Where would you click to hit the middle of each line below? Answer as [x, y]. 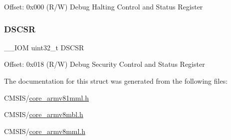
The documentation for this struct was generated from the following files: [116, 81]
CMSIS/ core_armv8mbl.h [44, 114]
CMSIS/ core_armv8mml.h [45, 131]
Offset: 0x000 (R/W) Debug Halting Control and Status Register [104, 6]
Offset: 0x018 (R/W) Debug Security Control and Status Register [105, 64]
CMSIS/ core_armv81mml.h [47, 97]
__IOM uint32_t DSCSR [44, 47]
